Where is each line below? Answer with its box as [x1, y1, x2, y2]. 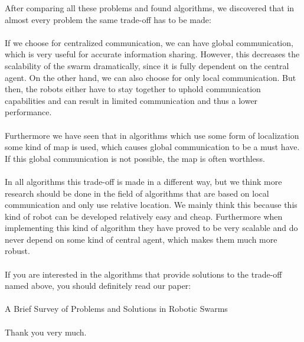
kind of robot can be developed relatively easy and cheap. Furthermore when [5, 210, 283, 222]
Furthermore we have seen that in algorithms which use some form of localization [5, 129, 299, 141]
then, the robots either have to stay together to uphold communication [5, 83, 261, 95]
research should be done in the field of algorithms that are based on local [5, 187, 269, 199]
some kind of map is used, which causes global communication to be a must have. [5, 141, 300, 153]
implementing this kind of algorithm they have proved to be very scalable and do [5, 222, 298, 234]
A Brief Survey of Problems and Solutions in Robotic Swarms [5, 302, 228, 315]
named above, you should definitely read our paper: [5, 279, 191, 292]
